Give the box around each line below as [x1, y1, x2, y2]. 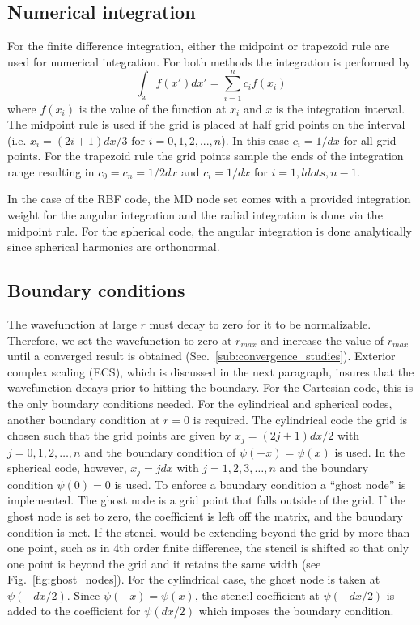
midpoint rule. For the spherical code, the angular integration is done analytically [7, 222, 412, 239]
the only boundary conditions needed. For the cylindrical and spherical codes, [7, 395, 392, 412]
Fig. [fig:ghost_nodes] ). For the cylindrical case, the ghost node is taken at [7, 571, 380, 588]
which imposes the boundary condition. [198, 602, 394, 619]
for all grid [343, 131, 397, 148]
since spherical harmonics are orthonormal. [7, 238, 220, 255]
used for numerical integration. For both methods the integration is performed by [7, 53, 411, 70]
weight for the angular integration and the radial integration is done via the [7, 206, 383, 223]
